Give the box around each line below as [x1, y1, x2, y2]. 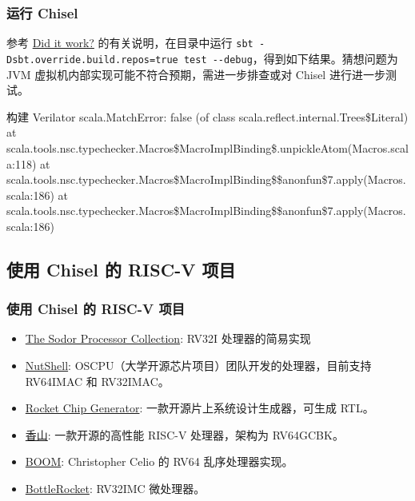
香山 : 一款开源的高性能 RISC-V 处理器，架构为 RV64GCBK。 [25, 426, 344, 443]
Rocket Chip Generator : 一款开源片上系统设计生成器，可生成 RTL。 [25, 400, 374, 416]
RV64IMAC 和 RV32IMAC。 [25, 372, 170, 389]
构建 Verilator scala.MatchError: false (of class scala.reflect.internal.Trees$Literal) [6, 108, 409, 125]
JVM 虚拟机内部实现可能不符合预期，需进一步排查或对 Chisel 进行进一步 [6, 66, 385, 82]
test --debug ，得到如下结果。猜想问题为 [183, 50, 398, 66]
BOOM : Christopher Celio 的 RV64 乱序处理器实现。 [25, 453, 293, 470]
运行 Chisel [6, 2, 78, 22]
